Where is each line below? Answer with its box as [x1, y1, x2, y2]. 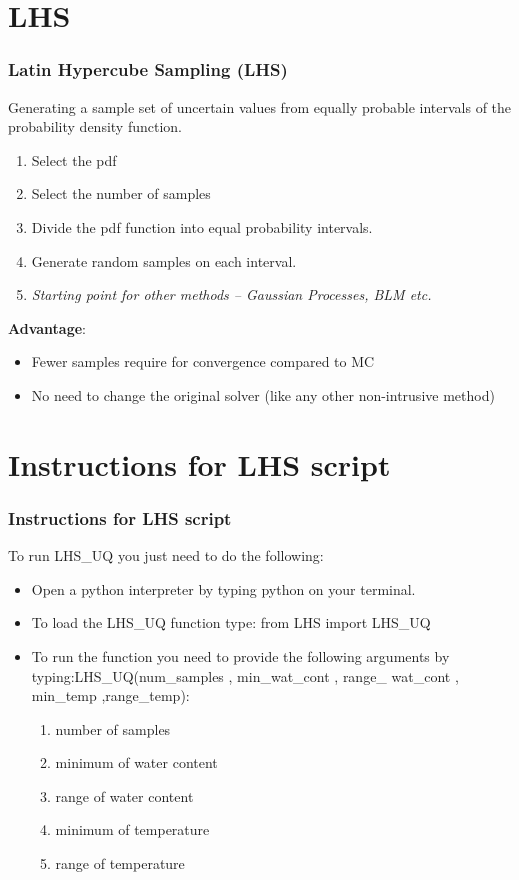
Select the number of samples [31, 183, 211, 204]
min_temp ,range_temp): [31, 685, 190, 706]
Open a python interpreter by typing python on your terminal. [31, 578, 416, 599]
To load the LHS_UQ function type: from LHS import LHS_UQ [31, 612, 431, 633]
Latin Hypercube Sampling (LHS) [8, 57, 288, 82]
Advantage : [8, 317, 87, 338]
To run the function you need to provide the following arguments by [31, 645, 450, 666]
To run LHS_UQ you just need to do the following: [8, 545, 324, 566]
